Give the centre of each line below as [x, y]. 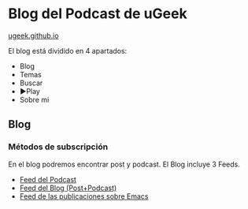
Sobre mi [34, 99]
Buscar [31, 83]
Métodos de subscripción [58, 147]
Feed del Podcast [48, 179]
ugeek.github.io [33, 35]
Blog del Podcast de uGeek [98, 14]
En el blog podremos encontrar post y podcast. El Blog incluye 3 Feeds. [124, 164]
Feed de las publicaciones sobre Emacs [84, 196]
